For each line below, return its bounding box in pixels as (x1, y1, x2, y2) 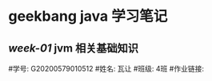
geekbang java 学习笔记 (8, 7, 168, 25)
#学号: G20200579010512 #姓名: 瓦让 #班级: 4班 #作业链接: (8, 64, 204, 73)
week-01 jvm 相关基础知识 (8, 41, 138, 55)
